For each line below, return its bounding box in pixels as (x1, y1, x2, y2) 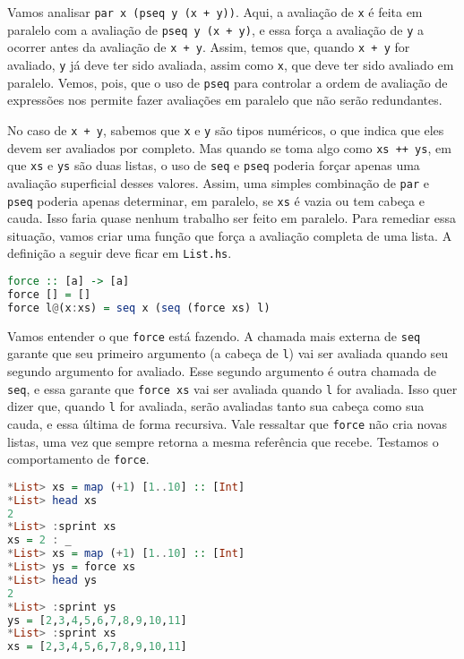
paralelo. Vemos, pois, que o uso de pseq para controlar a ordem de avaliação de (7, 73, 448, 91)
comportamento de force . (7, 449, 150, 468)
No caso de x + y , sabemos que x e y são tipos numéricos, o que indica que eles (7, 120, 444, 139)
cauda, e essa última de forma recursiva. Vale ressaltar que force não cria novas (7, 414, 448, 432)
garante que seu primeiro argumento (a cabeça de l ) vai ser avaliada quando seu (7, 344, 449, 363)
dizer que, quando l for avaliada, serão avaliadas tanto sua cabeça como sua (7, 397, 425, 415)
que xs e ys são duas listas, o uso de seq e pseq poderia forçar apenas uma (7, 156, 420, 175)
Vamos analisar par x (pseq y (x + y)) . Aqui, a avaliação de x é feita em (7, 3, 423, 21)
